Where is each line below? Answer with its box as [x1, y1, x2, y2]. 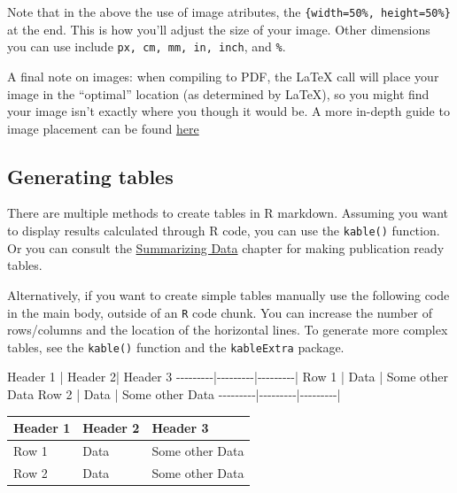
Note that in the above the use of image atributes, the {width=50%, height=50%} [7, 3, 451, 20]
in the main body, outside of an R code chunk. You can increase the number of [7, 303, 432, 321]
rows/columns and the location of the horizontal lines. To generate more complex [7, 320, 448, 339]
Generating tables [7, 162, 174, 189]
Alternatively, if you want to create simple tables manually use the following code [7, 285, 450, 304]
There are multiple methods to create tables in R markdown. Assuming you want [7, 204, 449, 222]
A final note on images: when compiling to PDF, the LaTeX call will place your [7, 66, 439, 85]
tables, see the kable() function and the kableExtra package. [7, 337, 345, 356]
